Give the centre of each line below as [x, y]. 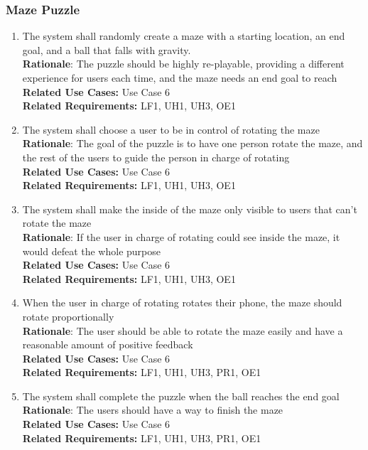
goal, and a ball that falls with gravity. [107, 49]
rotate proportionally [68, 316]
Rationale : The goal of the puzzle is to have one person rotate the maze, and [193, 143]
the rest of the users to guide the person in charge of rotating [156, 157]
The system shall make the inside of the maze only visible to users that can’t [190, 209]
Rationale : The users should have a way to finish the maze [153, 410]
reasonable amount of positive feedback [108, 344]
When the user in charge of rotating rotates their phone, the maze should [182, 302]
